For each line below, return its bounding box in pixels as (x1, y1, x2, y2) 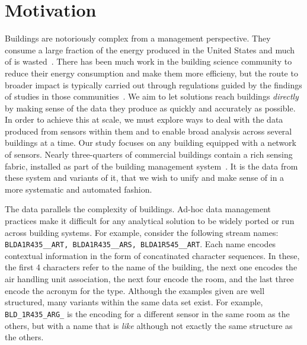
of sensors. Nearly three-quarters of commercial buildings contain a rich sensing (5, 148, 293, 161)
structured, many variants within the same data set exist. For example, (5, 296, 263, 308)
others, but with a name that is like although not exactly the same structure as (5, 319, 293, 331)
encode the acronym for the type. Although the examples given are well (5, 284, 265, 296)
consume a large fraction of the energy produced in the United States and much (5, 43, 295, 56)
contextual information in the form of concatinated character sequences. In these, (5, 249, 300, 261)
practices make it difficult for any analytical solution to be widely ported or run (5, 215, 295, 227)
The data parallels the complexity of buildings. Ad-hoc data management (5, 203, 271, 215)
